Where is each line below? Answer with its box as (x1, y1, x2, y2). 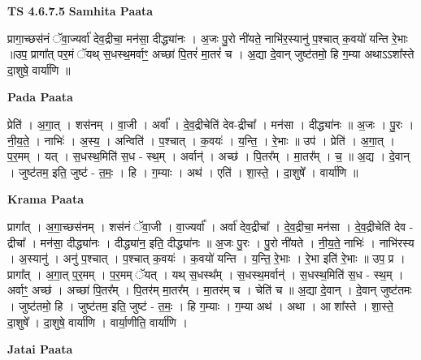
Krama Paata (7, 191, 84, 208)
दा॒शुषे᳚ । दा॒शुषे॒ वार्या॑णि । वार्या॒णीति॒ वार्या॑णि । (7, 313, 188, 330)
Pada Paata (7, 88, 73, 105)
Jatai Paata (7, 341, 73, 358)
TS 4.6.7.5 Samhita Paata (7, 2, 154, 19)
